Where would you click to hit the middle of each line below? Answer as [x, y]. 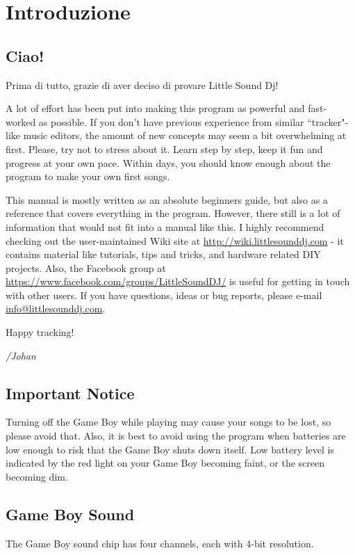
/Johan [21, 355]
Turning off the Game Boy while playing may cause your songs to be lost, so [168, 422]
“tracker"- [328, 121]
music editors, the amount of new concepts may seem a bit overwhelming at [185, 135]
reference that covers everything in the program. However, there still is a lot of [173, 213]
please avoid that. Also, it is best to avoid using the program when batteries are [176, 436]
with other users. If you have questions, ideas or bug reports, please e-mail [164, 295]
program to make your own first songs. [88, 176]
